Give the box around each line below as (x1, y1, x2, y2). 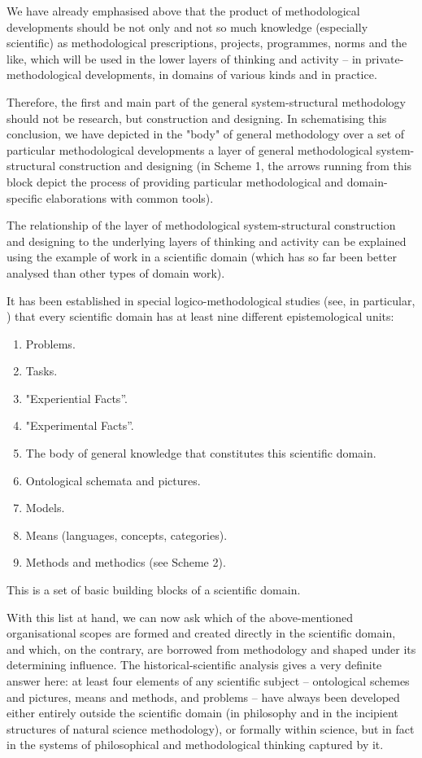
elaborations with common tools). (46, 189, 214, 206)
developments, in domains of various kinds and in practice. (85, 66, 377, 83)
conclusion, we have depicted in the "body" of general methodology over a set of (7, 125, 405, 142)
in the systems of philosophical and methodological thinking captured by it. (7, 736, 384, 753)
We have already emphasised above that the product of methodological (7, 2, 360, 19)
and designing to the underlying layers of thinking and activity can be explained (7, 232, 407, 249)
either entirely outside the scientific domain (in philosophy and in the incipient (7, 704, 398, 721)
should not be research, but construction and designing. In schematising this (7, 109, 387, 126)
